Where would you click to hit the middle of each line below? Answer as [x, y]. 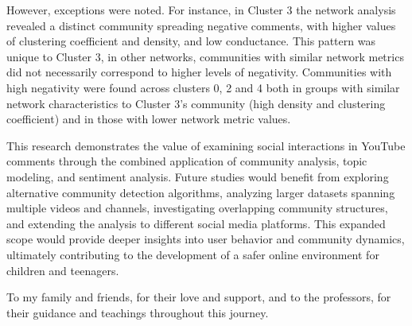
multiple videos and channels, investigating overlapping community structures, [197, 208]
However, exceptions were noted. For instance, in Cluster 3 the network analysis [201, 10]
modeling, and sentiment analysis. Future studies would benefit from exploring [198, 176]
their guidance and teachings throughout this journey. [138, 312]
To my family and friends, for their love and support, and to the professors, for [199, 297]
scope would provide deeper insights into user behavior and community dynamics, [206, 239]
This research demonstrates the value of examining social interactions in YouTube [206, 145]
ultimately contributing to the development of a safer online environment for [193, 254]
